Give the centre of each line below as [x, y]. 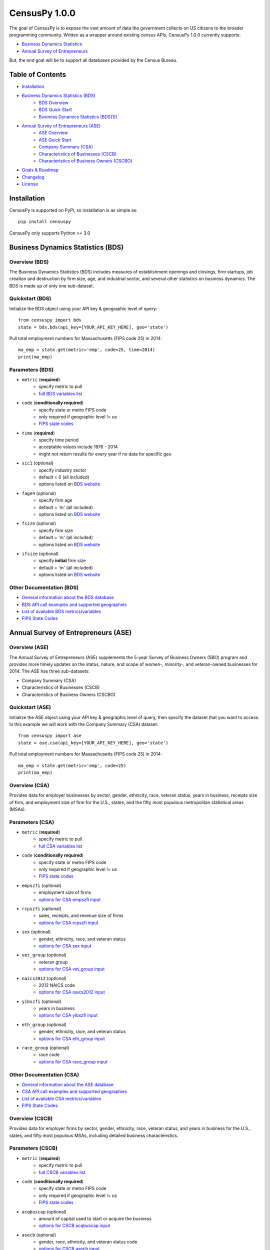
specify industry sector [62, 470]
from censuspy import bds [50, 320]
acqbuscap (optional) [44, 1211]
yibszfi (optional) [41, 1001]
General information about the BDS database [68, 597]
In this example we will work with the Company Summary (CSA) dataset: [84, 724]
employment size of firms [65, 892]
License [30, 184]
